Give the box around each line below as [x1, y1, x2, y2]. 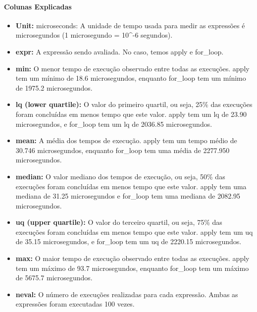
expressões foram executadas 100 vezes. [15, 299, 135, 309]
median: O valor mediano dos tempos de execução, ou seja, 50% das [15, 171, 225, 181]
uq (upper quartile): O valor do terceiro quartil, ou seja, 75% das [15, 217, 222, 227]
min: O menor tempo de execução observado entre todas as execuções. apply [15, 63, 250, 73]
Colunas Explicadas [4, 1, 72, 11]
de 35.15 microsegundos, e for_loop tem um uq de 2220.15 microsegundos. [15, 236, 242, 247]
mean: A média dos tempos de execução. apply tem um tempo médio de [15, 135, 237, 146]
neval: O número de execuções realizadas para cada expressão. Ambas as [15, 289, 238, 299]
